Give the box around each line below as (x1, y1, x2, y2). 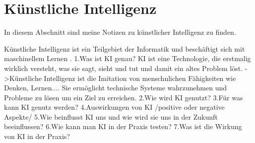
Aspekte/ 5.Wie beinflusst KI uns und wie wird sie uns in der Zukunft (4, 111, 218, 122)
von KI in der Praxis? (4, 131, 70, 142)
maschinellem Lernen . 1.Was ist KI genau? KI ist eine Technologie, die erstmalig (4, 53, 251, 64)
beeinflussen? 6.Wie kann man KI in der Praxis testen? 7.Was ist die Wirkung (4, 121, 242, 132)
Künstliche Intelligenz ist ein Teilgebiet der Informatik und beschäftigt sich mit (4, 43, 245, 54)
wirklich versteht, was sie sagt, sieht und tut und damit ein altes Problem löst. (4, 63, 243, 73)
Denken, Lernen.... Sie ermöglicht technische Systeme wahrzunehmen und (4, 82, 227, 93)
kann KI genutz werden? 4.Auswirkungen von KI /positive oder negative (4, 102, 225, 112)
